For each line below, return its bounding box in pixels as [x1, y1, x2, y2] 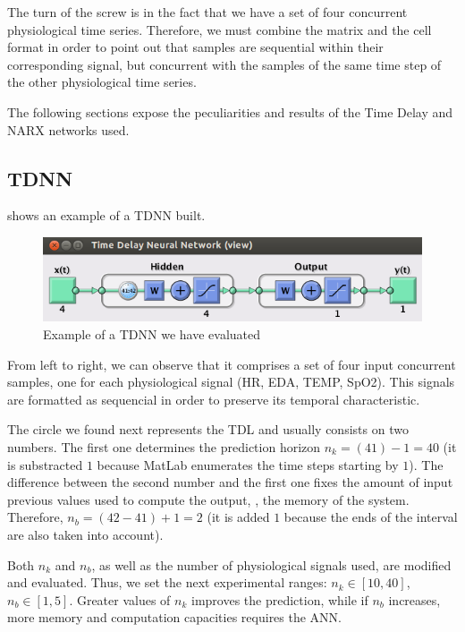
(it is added [207, 508, 270, 526]
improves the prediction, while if [191, 590, 368, 609]
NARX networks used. [7, 120, 130, 139]
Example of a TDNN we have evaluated [43, 325, 261, 343]
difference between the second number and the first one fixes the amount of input [7, 473, 453, 491]
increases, [388, 590, 441, 609]
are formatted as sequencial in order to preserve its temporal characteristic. [7, 389, 420, 408]
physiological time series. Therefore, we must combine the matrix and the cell [7, 20, 432, 38]
